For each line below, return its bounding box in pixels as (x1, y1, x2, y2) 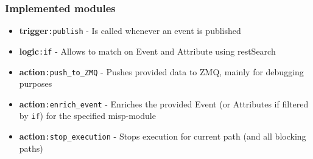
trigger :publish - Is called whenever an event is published (19, 24, 241, 37)
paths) (19, 141, 43, 154)
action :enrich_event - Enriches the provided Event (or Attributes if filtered (19, 97, 309, 110)
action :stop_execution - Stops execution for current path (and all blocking (19, 130, 306, 143)
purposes (19, 77, 52, 90)
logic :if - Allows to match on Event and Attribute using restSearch (19, 44, 276, 57)
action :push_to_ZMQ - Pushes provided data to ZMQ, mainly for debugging (19, 65, 304, 78)
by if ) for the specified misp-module (19, 109, 156, 122)
